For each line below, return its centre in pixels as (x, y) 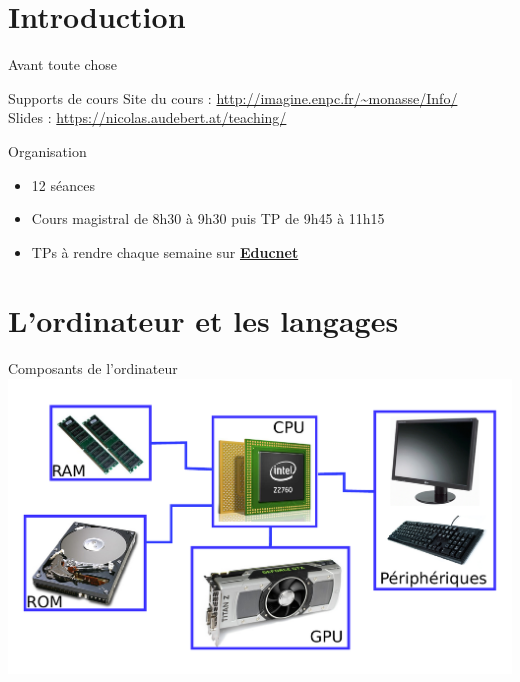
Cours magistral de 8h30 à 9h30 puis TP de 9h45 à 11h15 (208, 218)
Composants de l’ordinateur (93, 368)
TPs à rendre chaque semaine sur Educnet (165, 251)
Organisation (47, 150)
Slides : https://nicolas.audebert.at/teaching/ (147, 117)
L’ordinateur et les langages (203, 320)
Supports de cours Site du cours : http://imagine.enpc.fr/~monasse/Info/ (233, 97)
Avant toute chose (62, 64)
